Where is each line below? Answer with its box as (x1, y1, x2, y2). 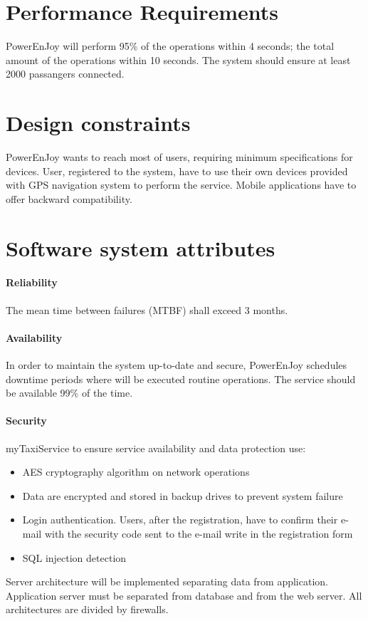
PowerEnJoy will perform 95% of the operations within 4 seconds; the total (6, 38, 335, 53)
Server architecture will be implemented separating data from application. (6, 574, 328, 589)
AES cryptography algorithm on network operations (22, 464, 250, 479)
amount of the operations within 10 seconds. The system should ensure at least (6, 52, 351, 67)
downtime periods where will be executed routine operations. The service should (6, 371, 356, 386)
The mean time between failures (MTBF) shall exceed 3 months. (6, 302, 288, 317)
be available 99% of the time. (6, 385, 133, 400)
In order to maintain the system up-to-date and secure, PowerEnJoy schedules (6, 357, 347, 372)
